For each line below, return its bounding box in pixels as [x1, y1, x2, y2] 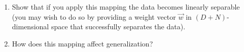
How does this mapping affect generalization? [12, 38, 153, 48]
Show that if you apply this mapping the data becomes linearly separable [12, 2, 240, 12]
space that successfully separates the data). [51, 21, 186, 32]
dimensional [12, 21, 49, 32]
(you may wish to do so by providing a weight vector [12, 11, 176, 22]
